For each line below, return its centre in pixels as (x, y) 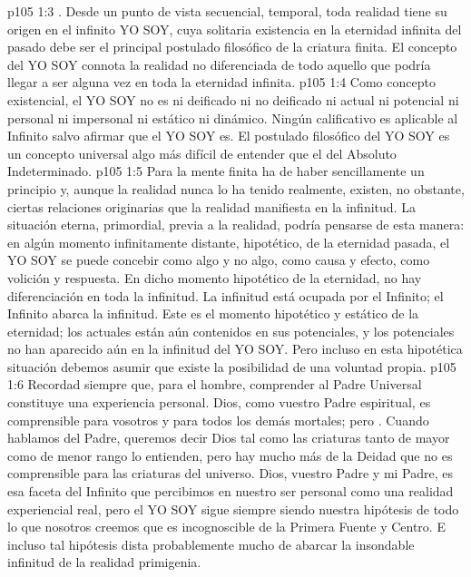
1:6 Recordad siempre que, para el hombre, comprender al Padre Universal (215, 384)
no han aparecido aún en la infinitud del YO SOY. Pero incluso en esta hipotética (235, 349)
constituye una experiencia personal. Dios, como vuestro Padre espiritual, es (219, 402)
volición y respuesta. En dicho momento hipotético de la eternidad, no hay (215, 277)
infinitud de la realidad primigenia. (104, 562)
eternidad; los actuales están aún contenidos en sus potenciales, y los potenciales (231, 331)
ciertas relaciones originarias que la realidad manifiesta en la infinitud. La (211, 206)
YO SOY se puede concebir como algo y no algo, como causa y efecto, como (219, 260)
